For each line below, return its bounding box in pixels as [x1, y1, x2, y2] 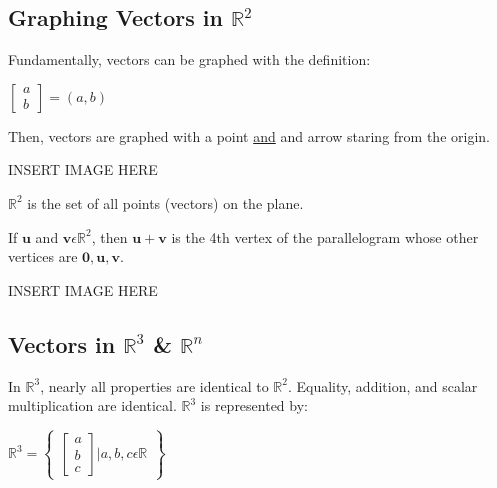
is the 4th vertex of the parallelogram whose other [171, 226, 479, 247]
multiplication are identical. [8, 395, 177, 416]
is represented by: [200, 395, 308, 416]
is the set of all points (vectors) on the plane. [27, 192, 304, 213]
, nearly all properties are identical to [40, 375, 269, 396]
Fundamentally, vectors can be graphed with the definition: [8, 49, 371, 70]
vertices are [8, 246, 78, 267]
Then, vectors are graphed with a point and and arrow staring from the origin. [8, 125, 490, 146]
